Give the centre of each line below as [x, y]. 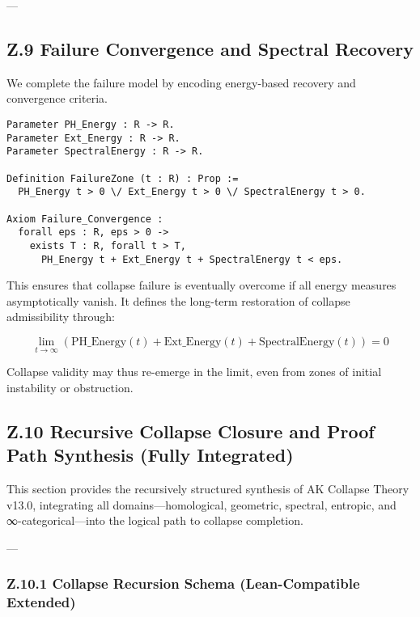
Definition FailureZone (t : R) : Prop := [123, 178]
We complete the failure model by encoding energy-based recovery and [181, 82]
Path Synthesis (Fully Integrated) [150, 455]
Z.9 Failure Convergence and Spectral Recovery [210, 48]
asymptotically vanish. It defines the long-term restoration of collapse [178, 300]
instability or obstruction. [70, 387]
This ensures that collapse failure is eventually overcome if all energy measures [202, 285]
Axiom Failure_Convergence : [85, 219]
